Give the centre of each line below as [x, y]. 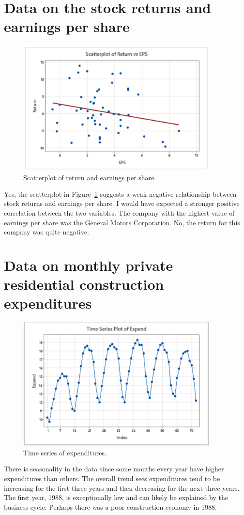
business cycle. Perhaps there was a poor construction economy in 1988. [110, 507]
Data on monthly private [89, 265]
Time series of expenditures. [65, 452]
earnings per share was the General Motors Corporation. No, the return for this [122, 222]
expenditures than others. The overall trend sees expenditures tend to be [112, 478]
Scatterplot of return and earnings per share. [90, 178]
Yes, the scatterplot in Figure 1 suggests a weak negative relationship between [120, 194]
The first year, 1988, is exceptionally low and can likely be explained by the [116, 497]
